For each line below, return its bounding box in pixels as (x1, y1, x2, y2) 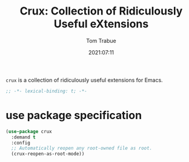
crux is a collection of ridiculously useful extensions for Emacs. (5, 76, 163, 83)
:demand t (11, 134, 36, 140)
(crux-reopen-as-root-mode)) (11, 151, 85, 157)
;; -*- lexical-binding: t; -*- (5, 88, 87, 94)
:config (11, 140, 31, 146)
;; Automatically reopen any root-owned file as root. (11, 145, 153, 152)
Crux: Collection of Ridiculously (19, 4, 183, 18)
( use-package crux (5, 128, 52, 134)
